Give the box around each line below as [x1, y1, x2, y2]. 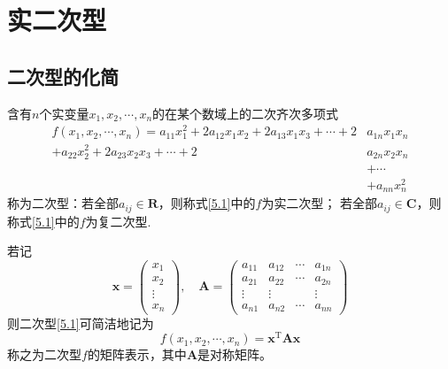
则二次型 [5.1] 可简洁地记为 [7, 313, 154, 332]
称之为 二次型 [7, 345, 81, 364]
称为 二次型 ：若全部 [7, 194, 119, 212]
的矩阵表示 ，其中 [87, 345, 187, 364]
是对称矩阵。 [197, 345, 273, 364]
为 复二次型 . [85, 211, 151, 230]
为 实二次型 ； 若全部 [261, 194, 378, 212]
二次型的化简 [7, 62, 119, 89]
